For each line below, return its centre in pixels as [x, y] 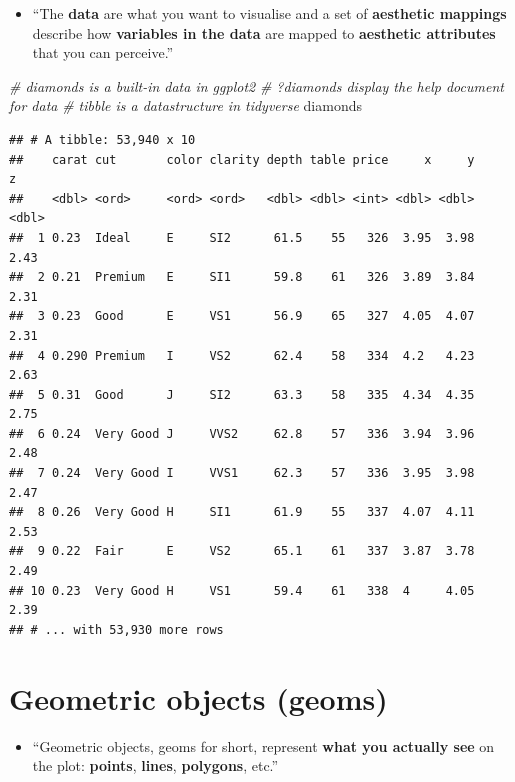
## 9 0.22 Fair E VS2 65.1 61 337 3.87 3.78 [242, 551]
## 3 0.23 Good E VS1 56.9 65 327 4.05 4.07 [242, 316]
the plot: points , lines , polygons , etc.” [155, 765]
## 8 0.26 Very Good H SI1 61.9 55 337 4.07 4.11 [242, 512]
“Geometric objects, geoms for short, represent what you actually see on [263, 745]
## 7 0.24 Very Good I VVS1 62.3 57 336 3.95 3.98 [242, 473]
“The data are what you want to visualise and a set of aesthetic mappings [269, 13]
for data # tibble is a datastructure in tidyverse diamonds [185, 105]
